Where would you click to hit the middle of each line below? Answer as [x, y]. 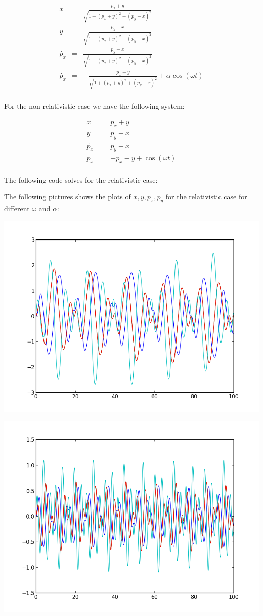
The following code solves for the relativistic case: [81, 179]
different [17, 208]
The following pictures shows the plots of [68, 197]
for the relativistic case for [206, 197]
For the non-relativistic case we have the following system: [94, 105]
